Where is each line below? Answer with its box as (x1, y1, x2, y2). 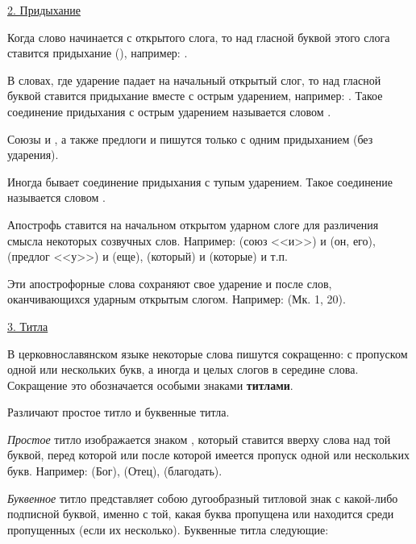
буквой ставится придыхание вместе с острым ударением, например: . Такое (7, 87, 383, 104)
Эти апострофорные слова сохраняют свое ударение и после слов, (7, 274, 332, 291)
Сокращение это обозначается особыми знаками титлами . (7, 376, 293, 393)
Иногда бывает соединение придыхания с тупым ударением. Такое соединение (7, 173, 393, 190)
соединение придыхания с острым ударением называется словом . (7, 103, 331, 119)
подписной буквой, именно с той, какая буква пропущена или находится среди (7, 505, 394, 522)
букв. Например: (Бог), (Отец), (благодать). (7, 462, 223, 479)
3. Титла (7, 317, 48, 334)
